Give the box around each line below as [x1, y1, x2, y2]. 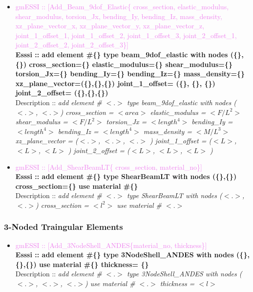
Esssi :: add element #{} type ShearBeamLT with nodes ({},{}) [15, 171, 237, 181]
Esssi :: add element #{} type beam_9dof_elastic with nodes [15, 49, 228, 59]
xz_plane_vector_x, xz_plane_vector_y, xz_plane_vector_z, [15, 21, 205, 31]
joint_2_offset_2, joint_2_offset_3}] [15, 40, 128, 50]
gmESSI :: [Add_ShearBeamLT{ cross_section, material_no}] [15, 161, 202, 172]
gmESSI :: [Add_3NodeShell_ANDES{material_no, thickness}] [15, 240, 207, 250]
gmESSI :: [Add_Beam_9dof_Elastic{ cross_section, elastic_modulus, [15, 1, 229, 11]
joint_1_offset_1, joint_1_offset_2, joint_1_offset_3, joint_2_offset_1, [15, 30, 237, 40]
